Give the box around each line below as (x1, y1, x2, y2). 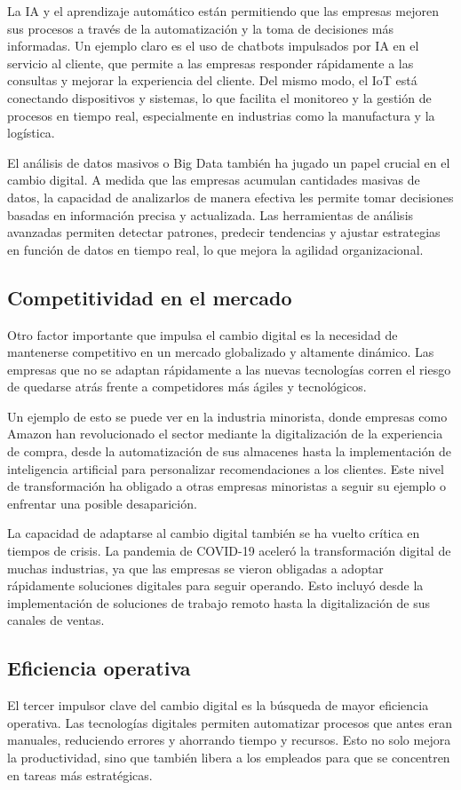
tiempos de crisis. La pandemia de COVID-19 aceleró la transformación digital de (7, 541, 451, 560)
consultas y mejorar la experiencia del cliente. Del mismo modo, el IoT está (7, 71, 417, 90)
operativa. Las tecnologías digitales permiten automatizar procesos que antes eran (7, 713, 452, 731)
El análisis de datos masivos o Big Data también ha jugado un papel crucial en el (7, 153, 450, 171)
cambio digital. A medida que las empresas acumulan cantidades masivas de (7, 170, 420, 189)
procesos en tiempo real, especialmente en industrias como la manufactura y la (7, 106, 435, 124)
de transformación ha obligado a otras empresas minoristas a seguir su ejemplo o (7, 477, 446, 495)
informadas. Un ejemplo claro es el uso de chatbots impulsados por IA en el (7, 36, 419, 55)
